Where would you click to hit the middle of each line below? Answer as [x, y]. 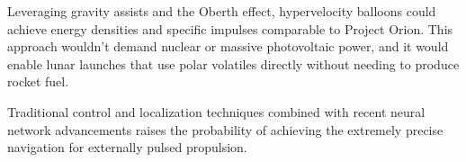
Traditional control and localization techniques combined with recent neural [216, 111]
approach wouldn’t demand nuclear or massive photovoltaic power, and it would [228, 46]
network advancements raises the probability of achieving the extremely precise [225, 129]
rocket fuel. [38, 81]
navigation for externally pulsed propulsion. [127, 147]
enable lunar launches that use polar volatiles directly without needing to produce [233, 63]
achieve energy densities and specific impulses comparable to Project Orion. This [230, 28]
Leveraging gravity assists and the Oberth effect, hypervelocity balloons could [222, 11]
